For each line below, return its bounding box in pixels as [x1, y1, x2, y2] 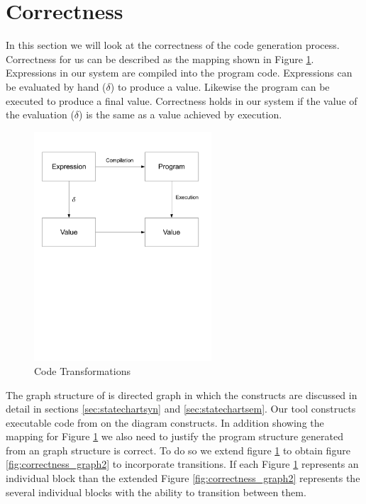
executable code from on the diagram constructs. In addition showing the [6, 415, 324, 430]
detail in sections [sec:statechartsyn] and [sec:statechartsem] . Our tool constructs [6, 401, 356, 416]
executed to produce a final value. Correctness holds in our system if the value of [6, 93, 357, 108]
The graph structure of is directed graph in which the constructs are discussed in [6, 387, 357, 402]
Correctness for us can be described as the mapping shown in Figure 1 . [6, 51, 314, 66]
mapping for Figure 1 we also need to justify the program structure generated [6, 429, 343, 444]
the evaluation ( [6, 107, 74, 122]
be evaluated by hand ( [6, 79, 106, 94]
